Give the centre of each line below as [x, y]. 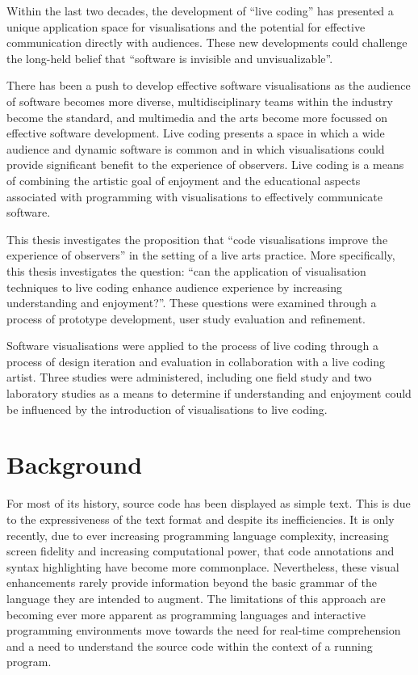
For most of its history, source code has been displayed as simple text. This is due [209, 503]
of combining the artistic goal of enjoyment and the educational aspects [184, 180]
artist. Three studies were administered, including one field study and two [189, 377]
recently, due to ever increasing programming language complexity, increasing [198, 535]
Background [75, 464]
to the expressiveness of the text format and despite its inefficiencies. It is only [201, 519]
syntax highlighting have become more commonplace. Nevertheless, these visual [203, 566]
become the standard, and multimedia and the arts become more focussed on [197, 117]
